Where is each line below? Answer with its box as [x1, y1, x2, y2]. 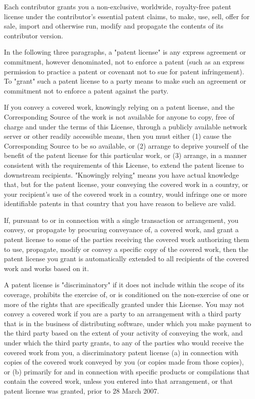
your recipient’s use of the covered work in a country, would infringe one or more [4, 188, 247, 199]
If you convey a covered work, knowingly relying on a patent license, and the [4, 102, 235, 112]
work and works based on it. [4, 263, 89, 273]
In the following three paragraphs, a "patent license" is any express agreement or [4, 47, 246, 57]
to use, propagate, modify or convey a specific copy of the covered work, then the [4, 244, 249, 254]
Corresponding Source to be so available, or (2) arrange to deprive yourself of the [4, 140, 249, 151]
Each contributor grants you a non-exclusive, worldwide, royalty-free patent [4, 1, 231, 11]
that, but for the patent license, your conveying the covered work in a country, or [4, 179, 249, 189]
